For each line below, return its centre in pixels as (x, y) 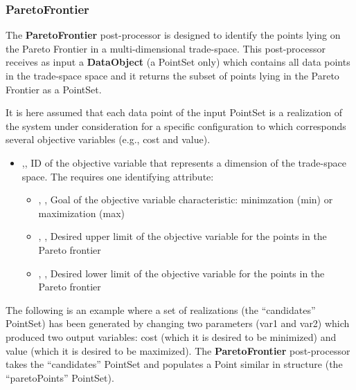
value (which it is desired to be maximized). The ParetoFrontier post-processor (178, 350)
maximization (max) (82, 213)
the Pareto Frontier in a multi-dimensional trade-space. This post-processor (166, 48)
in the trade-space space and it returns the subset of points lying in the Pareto (172, 75)
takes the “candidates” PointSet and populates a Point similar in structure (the (174, 364)
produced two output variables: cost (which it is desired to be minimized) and (171, 336)
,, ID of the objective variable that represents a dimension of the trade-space (184, 162)
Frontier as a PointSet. (54, 89)
